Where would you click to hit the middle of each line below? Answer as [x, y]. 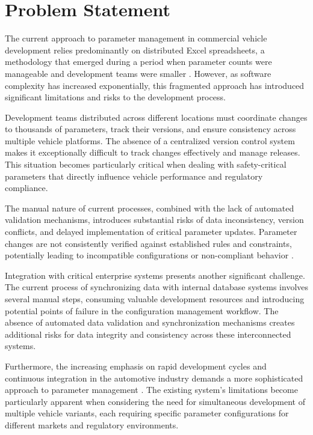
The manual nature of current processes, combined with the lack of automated [150, 208]
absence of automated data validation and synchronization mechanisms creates [150, 322]
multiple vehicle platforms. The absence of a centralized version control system [150, 140]
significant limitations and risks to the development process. [115, 97]
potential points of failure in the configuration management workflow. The [142, 310]
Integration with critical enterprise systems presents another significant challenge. [155, 275]
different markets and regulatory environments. [92, 424]
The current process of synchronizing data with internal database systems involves [157, 287]
